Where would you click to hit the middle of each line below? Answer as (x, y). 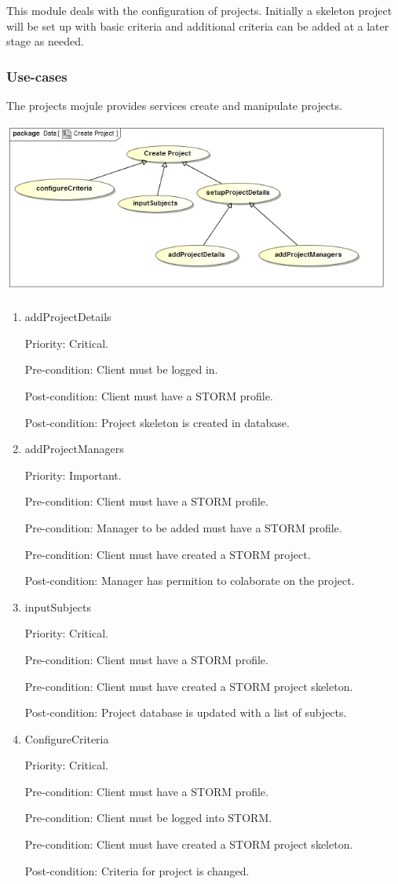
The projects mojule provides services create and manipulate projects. (174, 105)
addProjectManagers (74, 449)
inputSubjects (58, 606)
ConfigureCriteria (67, 738)
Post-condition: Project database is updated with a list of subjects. (186, 712)
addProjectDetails (68, 317)
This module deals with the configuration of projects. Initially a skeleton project (199, 10)
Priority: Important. (73, 475)
